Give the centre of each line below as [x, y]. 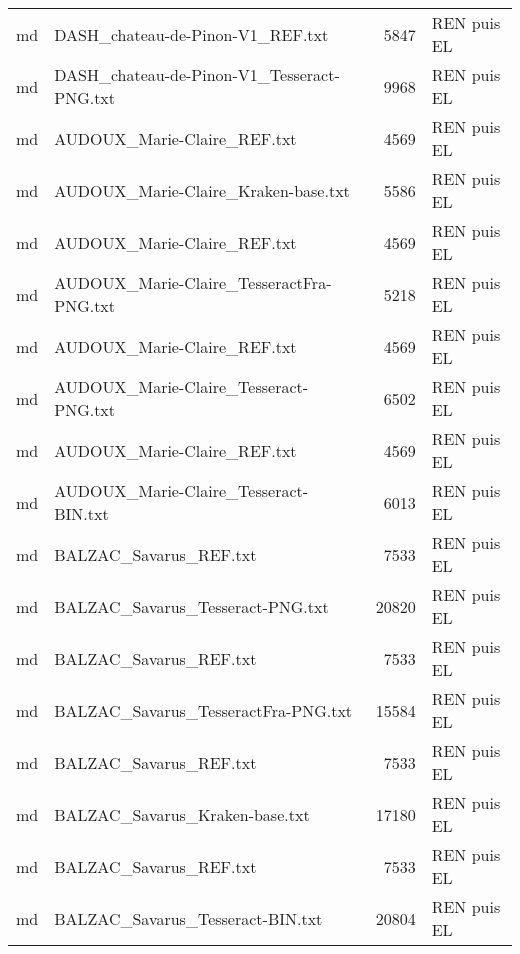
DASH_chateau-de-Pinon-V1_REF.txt [191, 34]
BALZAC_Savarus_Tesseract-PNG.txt [191, 606]
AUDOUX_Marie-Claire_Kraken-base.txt [202, 190]
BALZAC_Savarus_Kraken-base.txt [182, 814]
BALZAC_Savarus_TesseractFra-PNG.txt [203, 710]
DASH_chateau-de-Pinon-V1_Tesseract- [197, 74]
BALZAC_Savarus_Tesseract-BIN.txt [188, 918]
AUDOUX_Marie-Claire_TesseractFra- [193, 282]
